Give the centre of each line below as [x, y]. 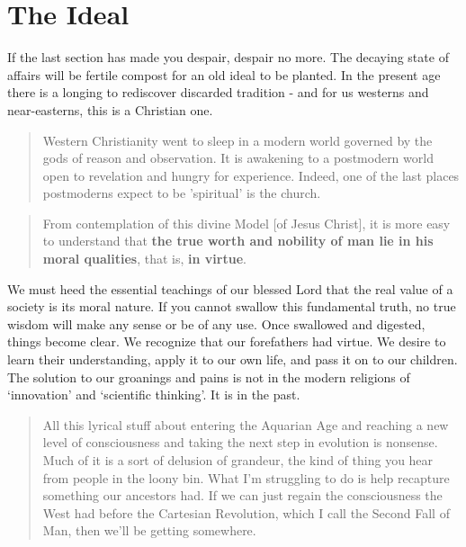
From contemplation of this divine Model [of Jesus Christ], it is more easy [246, 223]
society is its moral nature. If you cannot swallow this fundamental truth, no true [232, 306]
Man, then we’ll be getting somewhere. [149, 530]
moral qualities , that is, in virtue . [144, 259]
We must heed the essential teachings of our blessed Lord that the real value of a [230, 288]
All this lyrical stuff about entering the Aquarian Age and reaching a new [246, 424]
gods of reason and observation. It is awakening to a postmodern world [238, 158]
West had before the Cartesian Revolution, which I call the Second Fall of [246, 512]
